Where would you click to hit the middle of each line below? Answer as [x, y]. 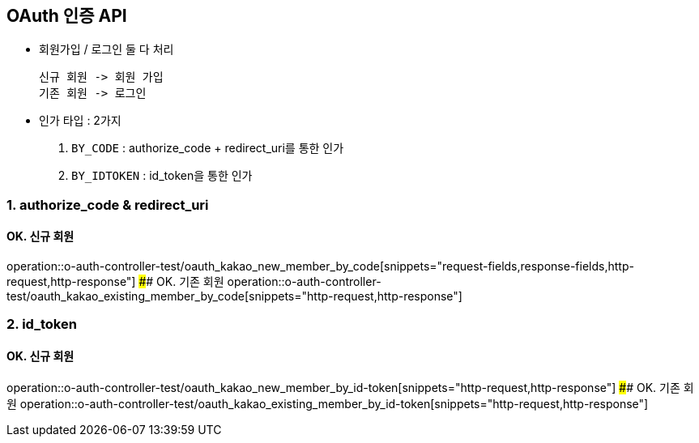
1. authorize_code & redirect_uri [108, 204]
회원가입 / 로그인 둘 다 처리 [107, 49]
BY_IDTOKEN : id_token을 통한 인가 [162, 176]
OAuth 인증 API [67, 16]
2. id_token [42, 324]
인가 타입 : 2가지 [80, 121]
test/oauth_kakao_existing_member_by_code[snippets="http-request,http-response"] [234, 296]
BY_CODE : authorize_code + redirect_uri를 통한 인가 [208, 148]
